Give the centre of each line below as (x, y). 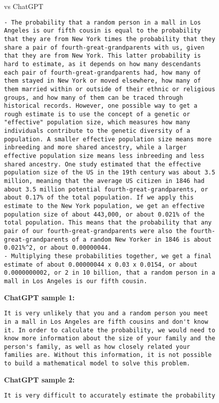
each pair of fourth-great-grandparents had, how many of (102, 72)
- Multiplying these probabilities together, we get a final (108, 256)
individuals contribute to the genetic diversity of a (97, 131)
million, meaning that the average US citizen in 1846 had (104, 181)
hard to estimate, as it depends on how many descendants (102, 64)
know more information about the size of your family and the (110, 339)
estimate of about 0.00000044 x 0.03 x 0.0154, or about (101, 264)
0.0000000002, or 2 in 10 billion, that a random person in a (110, 273)
